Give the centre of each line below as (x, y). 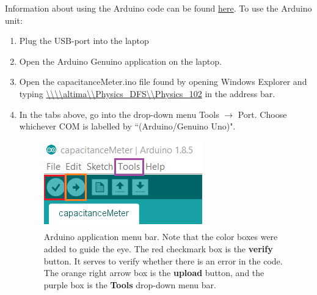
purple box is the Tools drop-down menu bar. (130, 284)
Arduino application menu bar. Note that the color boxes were (161, 237)
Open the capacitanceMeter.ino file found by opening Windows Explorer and (163, 82)
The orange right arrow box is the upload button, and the (154, 273)
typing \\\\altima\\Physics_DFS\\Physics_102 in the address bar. (147, 93)
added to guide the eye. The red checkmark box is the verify (158, 248)
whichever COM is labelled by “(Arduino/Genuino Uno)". (127, 126)
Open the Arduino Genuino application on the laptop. (120, 61)
